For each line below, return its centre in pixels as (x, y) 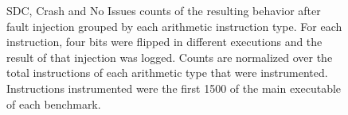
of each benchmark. (54, 103)
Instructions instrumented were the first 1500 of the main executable (174, 88)
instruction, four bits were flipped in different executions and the (164, 42)
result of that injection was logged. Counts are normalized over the (170, 57)
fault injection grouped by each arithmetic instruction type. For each (174, 26)
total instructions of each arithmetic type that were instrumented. (167, 73)
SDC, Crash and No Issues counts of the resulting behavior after (164, 10)
